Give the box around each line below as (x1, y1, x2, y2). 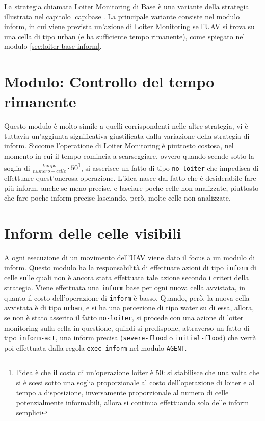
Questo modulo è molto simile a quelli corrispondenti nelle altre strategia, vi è (4, 120, 248, 131)
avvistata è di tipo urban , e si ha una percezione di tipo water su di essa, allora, (4, 302, 254, 313)
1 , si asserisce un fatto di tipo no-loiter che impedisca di (78, 161, 259, 173)
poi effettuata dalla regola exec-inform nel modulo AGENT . (4, 342, 187, 353)
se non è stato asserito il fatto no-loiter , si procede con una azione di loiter (4, 312, 244, 323)
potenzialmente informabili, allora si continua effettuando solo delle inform (16, 397, 249, 408)
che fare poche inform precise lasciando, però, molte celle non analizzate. (4, 192, 231, 203)
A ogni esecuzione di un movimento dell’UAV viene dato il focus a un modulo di (4, 252, 255, 263)
